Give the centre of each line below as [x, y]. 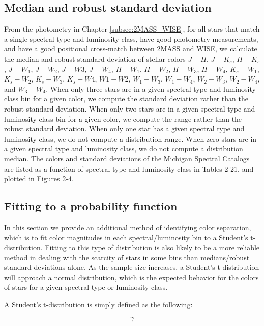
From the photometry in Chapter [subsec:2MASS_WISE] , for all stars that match [132, 29]
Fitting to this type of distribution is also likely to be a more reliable [152, 247]
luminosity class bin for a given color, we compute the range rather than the [123, 118]
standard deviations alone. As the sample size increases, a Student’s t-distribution [132, 267]
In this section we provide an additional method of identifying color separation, [128, 227]
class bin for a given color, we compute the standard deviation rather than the [126, 99]
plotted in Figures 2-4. [39, 179]
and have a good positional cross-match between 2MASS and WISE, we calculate [131, 49]
